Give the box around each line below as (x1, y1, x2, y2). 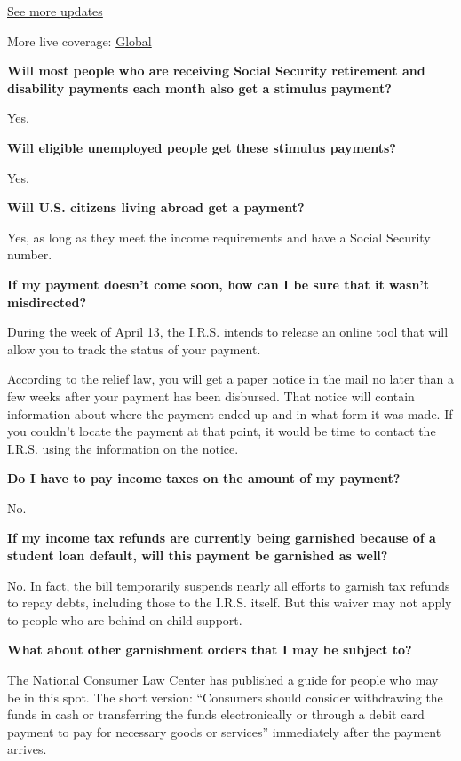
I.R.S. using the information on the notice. (7, 439, 239, 457)
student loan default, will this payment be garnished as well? (7, 546, 388, 565)
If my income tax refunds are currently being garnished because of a (7, 528, 436, 547)
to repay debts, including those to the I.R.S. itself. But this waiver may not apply (7, 593, 452, 612)
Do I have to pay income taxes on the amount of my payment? (7, 469, 401, 488)
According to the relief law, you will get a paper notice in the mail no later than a (7, 369, 454, 388)
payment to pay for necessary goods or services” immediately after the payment (7, 722, 441, 741)
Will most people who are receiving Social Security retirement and (7, 61, 425, 80)
